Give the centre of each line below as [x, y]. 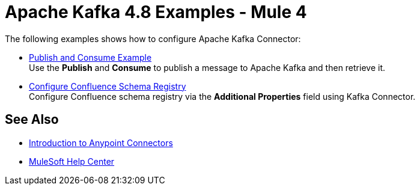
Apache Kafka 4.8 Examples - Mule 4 [156, 12]
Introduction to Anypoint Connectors [101, 142]
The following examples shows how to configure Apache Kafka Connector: [153, 38]
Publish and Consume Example [90, 57]
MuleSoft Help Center [72, 161]
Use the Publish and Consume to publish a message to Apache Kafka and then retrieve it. [207, 67]
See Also [32, 120]
